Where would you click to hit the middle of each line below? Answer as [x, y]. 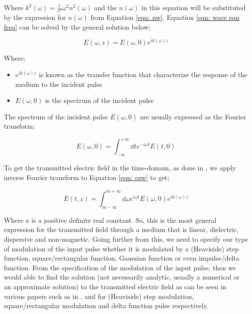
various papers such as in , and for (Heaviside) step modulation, [99, 296]
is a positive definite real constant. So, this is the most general [124, 220]
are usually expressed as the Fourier [193, 116]
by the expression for [35, 17]
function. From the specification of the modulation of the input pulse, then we [120, 267]
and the [105, 7]
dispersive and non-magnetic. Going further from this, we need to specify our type [126, 239]
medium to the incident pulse [59, 84]
